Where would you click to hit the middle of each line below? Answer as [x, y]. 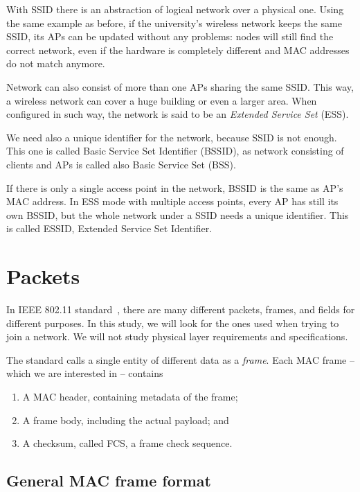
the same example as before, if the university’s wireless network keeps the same [174, 23]
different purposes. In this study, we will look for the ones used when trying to [173, 323]
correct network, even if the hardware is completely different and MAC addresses [178, 50]
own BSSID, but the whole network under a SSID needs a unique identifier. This [178, 214]
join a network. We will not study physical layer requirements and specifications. [177, 336]
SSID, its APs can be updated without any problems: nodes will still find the [170, 36]
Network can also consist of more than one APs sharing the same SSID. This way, [180, 86]
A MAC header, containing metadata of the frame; [130, 396]
